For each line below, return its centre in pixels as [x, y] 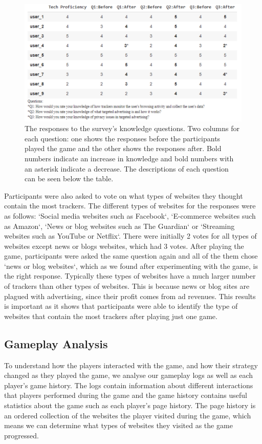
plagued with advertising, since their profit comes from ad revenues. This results [130, 296]
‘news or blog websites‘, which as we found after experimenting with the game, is [131, 266]
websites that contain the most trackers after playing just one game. [111, 316]
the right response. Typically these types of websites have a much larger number [130, 276]
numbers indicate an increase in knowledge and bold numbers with [129, 158]
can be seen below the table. [69, 178]
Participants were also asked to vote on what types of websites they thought [124, 195]
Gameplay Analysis [56, 343]
